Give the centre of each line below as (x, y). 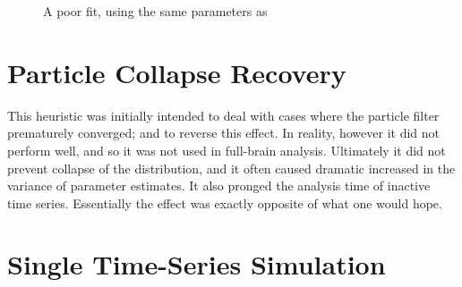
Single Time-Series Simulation (197, 264)
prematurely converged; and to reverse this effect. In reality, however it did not (224, 133)
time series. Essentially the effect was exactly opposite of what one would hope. (225, 203)
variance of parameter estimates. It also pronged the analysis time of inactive (219, 186)
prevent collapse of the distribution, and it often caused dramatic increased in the (231, 168)
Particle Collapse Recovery (177, 72)
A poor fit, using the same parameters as (155, 11)
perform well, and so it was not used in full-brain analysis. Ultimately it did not (227, 150)
